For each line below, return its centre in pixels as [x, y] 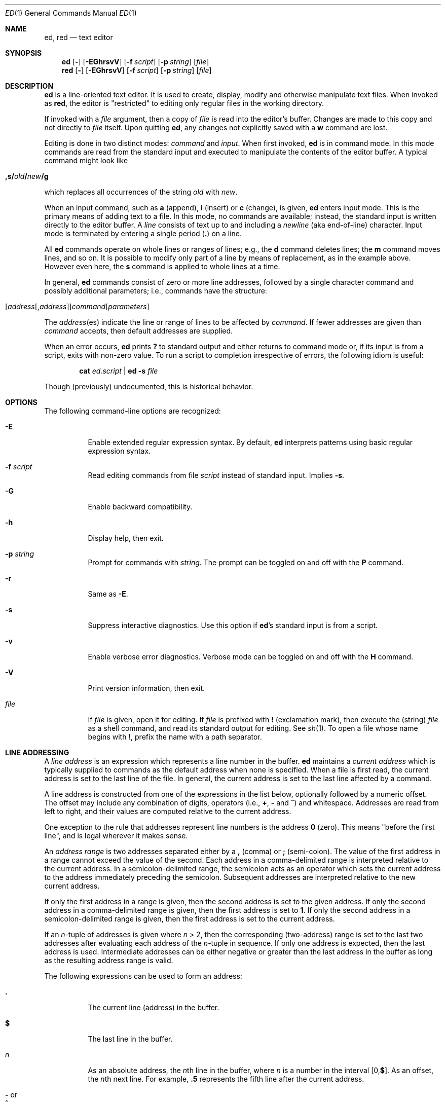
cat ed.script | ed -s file [119, 371]
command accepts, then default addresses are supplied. [139, 331]
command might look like [86, 160]
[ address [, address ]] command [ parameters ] [77, 306]
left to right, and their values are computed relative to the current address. [168, 811]
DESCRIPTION [29, 86]
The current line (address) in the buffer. [154, 1007]
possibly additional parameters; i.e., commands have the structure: [156, 291]
